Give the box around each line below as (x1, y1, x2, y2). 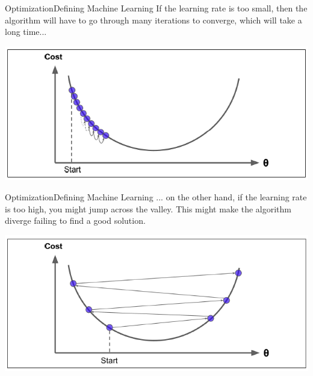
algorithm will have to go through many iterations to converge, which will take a (5, 13, 302, 26)
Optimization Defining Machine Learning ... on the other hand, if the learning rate (5, 190, 307, 203)
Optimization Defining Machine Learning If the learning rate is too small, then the (5, 2, 308, 14)
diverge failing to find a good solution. (5, 214, 146, 227)
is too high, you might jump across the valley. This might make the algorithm (5, 202, 291, 215)
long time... (5, 25, 47, 38)
